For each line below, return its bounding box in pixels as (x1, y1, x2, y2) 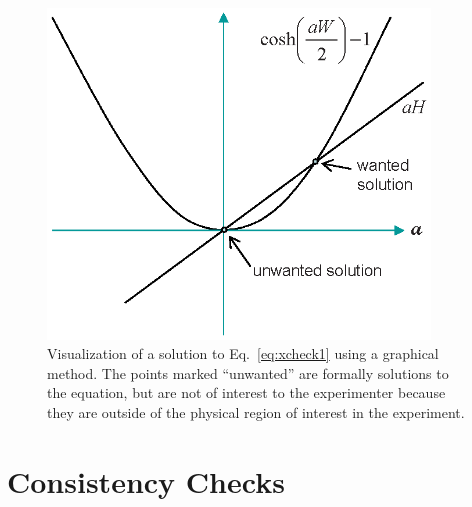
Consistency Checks (7, 460, 285, 501)
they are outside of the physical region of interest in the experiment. (47, 402, 465, 423)
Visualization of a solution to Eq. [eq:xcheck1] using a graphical (47, 343, 439, 364)
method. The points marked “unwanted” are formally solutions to (47, 362, 449, 383)
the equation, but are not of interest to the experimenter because (47, 382, 446, 403)
